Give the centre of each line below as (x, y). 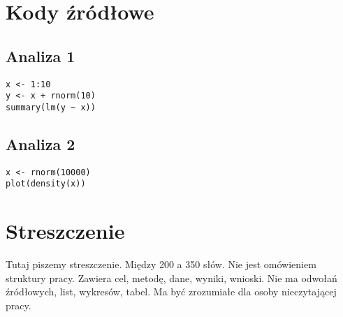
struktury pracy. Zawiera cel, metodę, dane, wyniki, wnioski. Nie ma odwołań (171, 278)
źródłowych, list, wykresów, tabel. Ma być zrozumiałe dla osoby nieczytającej (171, 292)
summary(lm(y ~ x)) (51, 107)
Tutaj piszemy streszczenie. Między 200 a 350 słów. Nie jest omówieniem (161, 264)
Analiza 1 (41, 56)
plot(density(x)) (46, 184)
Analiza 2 (41, 143)
